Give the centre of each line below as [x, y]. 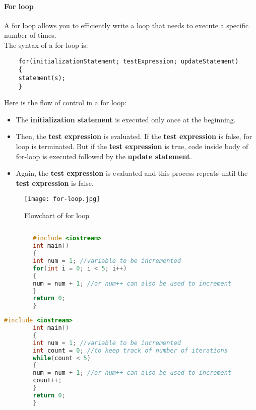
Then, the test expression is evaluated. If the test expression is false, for [134, 136]
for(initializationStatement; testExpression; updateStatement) [129, 61]
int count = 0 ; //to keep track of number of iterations [130, 350]
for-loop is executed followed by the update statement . [104, 156]
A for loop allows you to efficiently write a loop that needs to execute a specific [126, 25]
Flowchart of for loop [57, 215]
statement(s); [42, 78]
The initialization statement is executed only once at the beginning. [126, 119]
